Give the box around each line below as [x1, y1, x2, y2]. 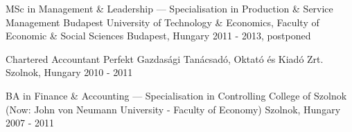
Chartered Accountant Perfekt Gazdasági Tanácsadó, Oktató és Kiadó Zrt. [6, 51, 324, 66]
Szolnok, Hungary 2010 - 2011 [6, 65, 133, 79]
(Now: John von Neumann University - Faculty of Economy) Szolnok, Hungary [6, 102, 341, 116]
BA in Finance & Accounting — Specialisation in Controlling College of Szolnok [6, 88, 347, 102]
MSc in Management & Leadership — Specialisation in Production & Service [6, 1, 333, 15]
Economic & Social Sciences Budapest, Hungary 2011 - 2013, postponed [6, 28, 311, 43]
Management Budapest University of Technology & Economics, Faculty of [6, 15, 319, 29]
